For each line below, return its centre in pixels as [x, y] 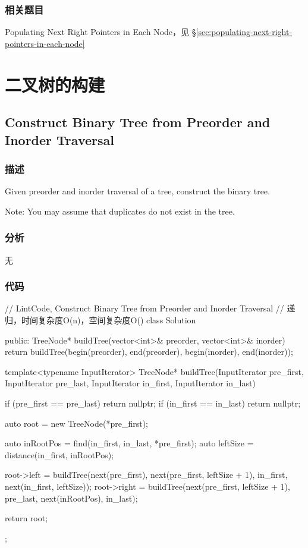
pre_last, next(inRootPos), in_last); [71, 498]
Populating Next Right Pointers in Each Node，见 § [100, 32]
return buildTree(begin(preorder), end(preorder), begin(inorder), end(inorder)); [149, 352]
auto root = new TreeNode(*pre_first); [76, 423]
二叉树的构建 [55, 84]
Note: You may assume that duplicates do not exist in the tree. [120, 211]
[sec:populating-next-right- [244, 32]
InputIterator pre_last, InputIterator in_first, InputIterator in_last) [130, 383]
